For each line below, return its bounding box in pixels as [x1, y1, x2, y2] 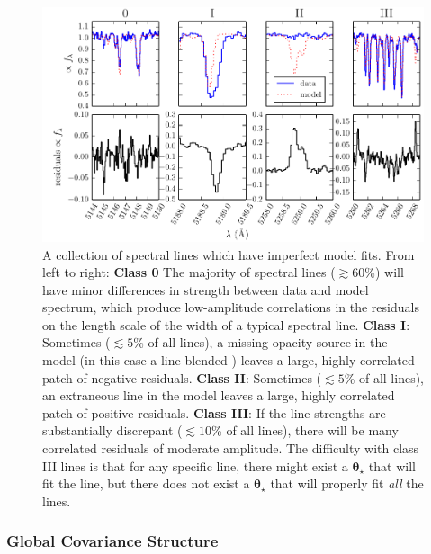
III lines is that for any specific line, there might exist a [42, 456, 348, 475]
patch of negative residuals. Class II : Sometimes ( [42, 368, 322, 387]
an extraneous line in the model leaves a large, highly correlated [42, 386, 395, 405]
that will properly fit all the [270, 474, 424, 493]
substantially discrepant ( [42, 421, 183, 440]
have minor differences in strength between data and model [42, 280, 369, 299]
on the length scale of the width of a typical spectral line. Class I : [42, 315, 410, 334]
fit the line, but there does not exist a [42, 474, 250, 493]
